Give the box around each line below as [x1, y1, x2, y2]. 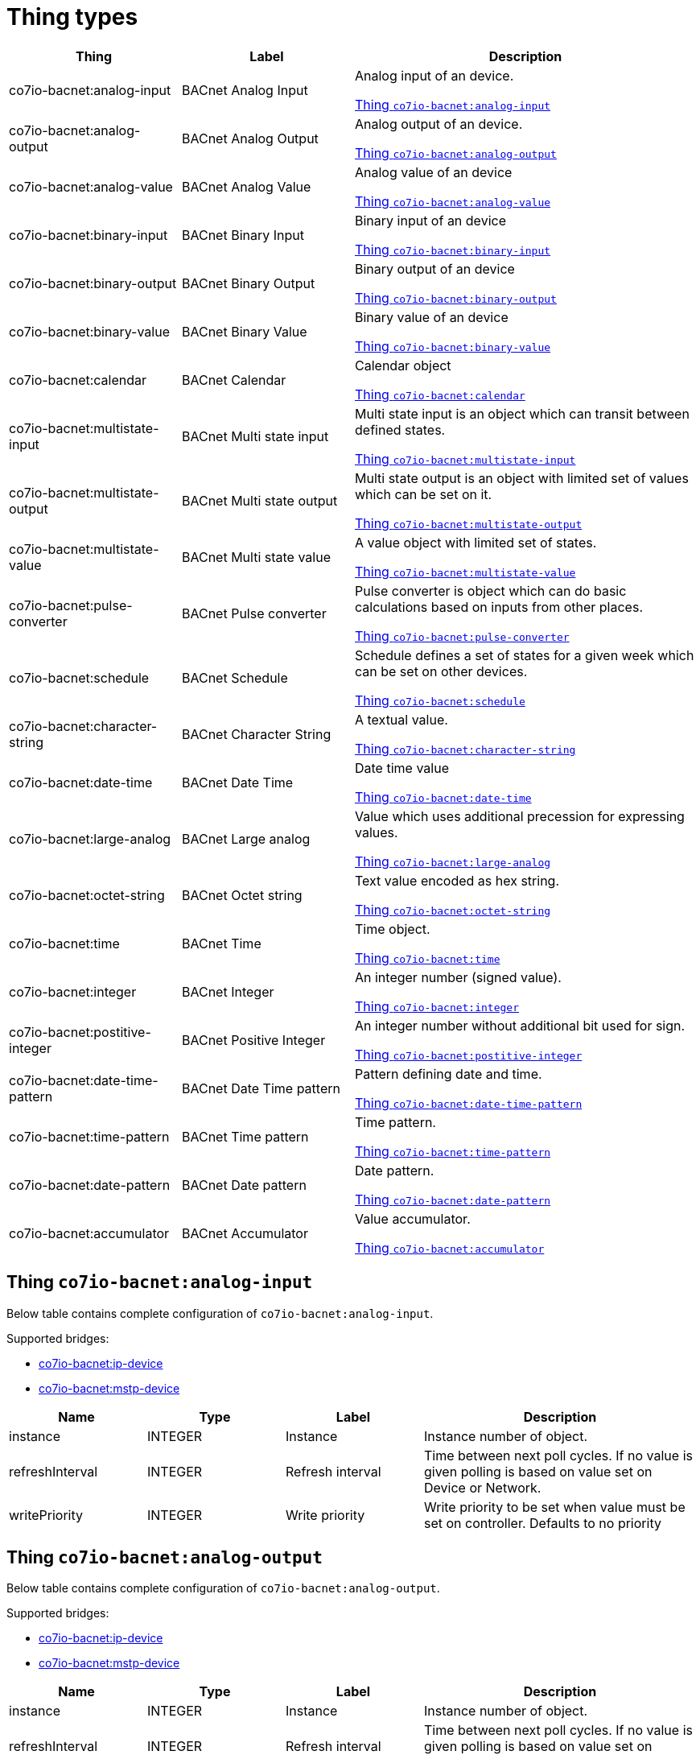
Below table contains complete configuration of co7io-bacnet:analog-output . [6, 1581, 440, 1596]
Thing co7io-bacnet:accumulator [355, 1239, 545, 1256]
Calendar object [355, 357, 451, 374]
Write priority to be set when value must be [424, 1498, 686, 1515]
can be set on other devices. [355, 663, 528, 679]
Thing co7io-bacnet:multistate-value [355, 563, 576, 580]
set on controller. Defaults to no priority [424, 1514, 661, 1531]
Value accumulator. [355, 1210, 471, 1227]
